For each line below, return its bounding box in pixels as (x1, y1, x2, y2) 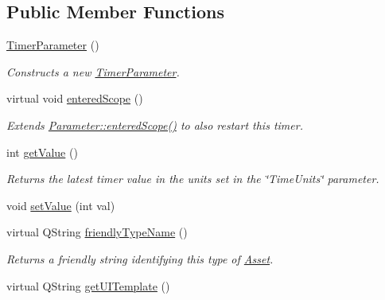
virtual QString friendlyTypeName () (6, 224, 188, 240)
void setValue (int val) (6, 197, 115, 213)
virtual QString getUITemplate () (6, 277, 170, 294)
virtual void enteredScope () (6, 90, 143, 107)
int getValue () (6, 143, 78, 160)
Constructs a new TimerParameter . (6, 63, 180, 80)
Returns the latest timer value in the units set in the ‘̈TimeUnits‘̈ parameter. (6, 170, 379, 187)
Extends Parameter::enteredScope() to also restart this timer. (6, 116, 303, 133)
